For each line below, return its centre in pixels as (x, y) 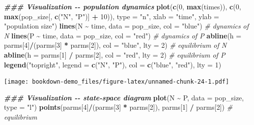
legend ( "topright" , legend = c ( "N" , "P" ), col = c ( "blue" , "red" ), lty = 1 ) (113, 64)
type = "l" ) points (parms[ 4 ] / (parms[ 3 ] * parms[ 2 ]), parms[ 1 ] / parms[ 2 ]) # (118, 107)
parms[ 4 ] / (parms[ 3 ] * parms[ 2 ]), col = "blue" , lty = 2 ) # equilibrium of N (115, 45)
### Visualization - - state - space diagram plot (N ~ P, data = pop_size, (124, 97)
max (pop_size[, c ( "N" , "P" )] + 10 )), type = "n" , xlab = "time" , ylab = (112, 16)
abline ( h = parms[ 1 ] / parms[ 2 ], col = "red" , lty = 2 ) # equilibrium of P (115, 54)
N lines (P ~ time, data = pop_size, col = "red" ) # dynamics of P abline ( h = (123, 35)
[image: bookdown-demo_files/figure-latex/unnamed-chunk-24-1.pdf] (117, 82)
